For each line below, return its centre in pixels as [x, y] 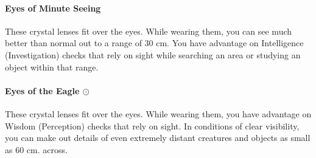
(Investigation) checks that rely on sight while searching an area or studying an [153, 54]
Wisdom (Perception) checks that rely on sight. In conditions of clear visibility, [152, 125]
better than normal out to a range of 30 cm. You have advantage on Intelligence [154, 43]
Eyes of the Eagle [42, 90]
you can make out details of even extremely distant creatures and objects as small [158, 138]
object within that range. [52, 67]
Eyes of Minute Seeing [53, 8]
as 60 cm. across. [36, 149]
